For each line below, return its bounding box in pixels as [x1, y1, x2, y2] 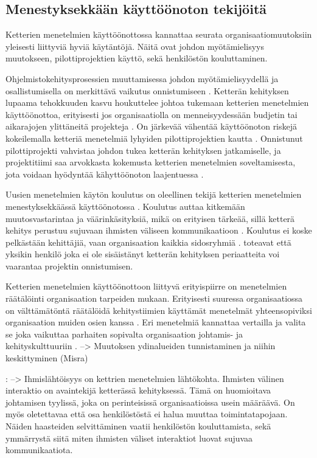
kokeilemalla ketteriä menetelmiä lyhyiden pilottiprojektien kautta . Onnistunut [5, 131, 303, 144]
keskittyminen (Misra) [5, 352, 88, 364]
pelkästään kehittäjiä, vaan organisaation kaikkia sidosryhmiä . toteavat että [5, 235, 291, 248]
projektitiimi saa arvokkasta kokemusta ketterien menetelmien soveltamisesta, [5, 156, 296, 168]
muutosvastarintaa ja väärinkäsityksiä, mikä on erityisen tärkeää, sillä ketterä [5, 212, 295, 224]
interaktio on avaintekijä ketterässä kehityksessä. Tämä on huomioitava [5, 384, 271, 397]
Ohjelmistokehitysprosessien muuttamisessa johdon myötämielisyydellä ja [5, 72, 279, 85]
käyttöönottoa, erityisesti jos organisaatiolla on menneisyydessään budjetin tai [5, 108, 298, 120]
